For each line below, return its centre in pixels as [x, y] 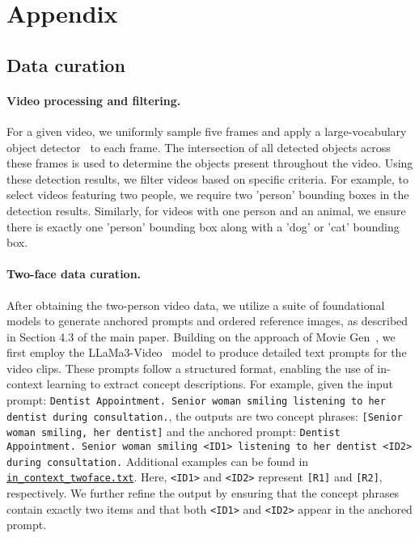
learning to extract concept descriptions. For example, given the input [220, 384]
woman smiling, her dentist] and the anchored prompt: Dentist [174, 432]
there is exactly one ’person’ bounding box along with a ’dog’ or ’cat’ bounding [203, 226]
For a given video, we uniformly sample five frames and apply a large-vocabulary [207, 131]
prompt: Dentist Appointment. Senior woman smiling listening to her [196, 400]
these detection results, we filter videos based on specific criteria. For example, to [208, 178]
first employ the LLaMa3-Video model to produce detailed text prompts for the [207, 352]
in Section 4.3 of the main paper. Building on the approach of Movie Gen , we [201, 336]
